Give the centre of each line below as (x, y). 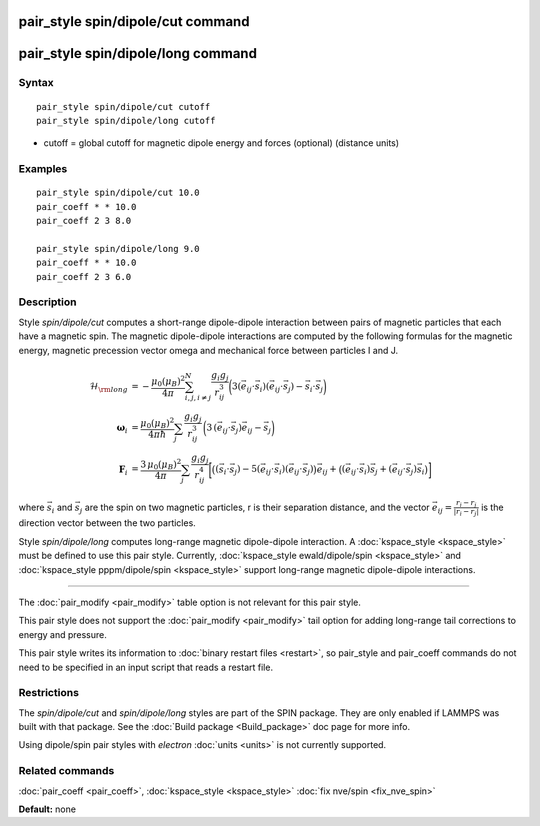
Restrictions (49, 693)
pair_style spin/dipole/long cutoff (126, 120)
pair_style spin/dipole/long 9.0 (118, 248)
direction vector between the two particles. (107, 523)
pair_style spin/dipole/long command (137, 53)
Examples (43, 169)
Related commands (66, 771)
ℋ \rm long (109, 387)
